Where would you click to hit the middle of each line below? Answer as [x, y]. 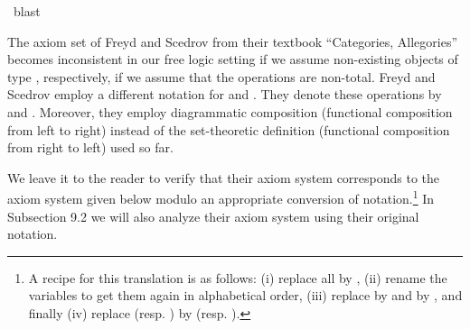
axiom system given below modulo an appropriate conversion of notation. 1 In [221, 197]
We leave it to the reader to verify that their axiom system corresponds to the [224, 177]
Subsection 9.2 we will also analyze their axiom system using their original [213, 216]
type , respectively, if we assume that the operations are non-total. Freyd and [221, 76]
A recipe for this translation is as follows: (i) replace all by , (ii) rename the [238, 277]
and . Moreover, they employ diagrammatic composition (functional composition [230, 111]
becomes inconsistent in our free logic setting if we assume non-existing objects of [233, 59]
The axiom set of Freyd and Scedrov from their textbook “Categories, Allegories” [233, 41]
